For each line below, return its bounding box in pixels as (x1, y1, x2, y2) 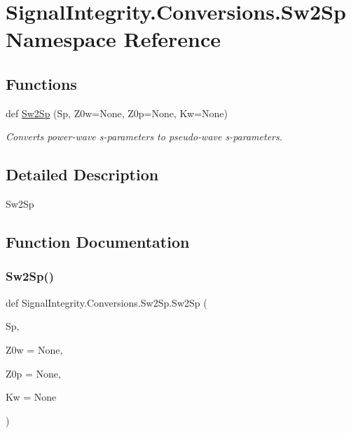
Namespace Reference (6, 25, 221, 53)
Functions (6, 72, 77, 94)
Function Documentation (6, 231, 190, 253)
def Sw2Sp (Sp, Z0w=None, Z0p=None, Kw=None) (6, 105, 228, 120)
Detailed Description (6, 164, 159, 185)
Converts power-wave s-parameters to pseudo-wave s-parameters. (6, 129, 283, 144)
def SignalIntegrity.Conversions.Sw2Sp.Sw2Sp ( (6, 295, 207, 309)
